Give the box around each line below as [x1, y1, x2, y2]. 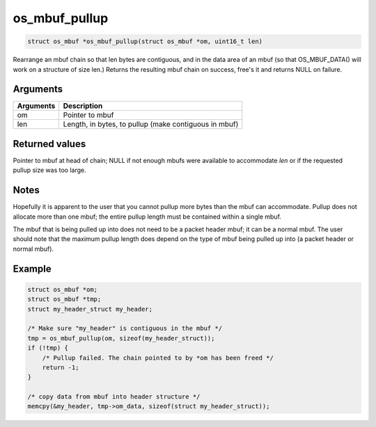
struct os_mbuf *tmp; [27, 295, 102, 303]
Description [63, 101, 103, 111]
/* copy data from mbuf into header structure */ [27, 393, 201, 401]
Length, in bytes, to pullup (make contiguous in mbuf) [63, 119, 239, 129]
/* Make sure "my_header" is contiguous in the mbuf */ [27, 325, 223, 332]
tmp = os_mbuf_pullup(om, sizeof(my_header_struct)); [27, 334, 215, 342]
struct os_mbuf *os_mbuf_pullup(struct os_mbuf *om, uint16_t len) [27, 38, 263, 45]
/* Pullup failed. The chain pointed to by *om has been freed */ [42, 354, 274, 362]
